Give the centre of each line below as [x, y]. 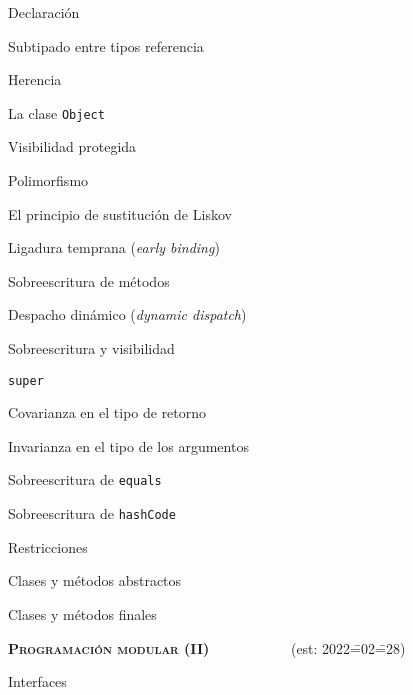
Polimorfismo [48, 180]
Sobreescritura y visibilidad [91, 348]
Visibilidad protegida [72, 146]
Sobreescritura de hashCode [92, 513]
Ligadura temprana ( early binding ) [114, 247]
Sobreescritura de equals [85, 479]
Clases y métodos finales [82, 613]
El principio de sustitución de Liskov [120, 213]
